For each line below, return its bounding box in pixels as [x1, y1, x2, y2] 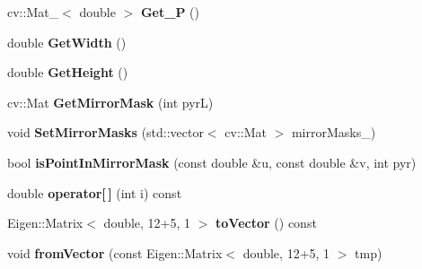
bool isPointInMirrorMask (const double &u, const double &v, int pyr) [7, 152, 417, 171]
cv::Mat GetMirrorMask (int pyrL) [7, 92, 214, 111]
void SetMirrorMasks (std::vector [7, 123, 204, 142]
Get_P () [140, 3, 199, 21]
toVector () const [215, 213, 317, 232]
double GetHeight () [7, 63, 128, 82]
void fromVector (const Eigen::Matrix [7, 243, 223, 262]
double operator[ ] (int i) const [7, 183, 182, 202]
